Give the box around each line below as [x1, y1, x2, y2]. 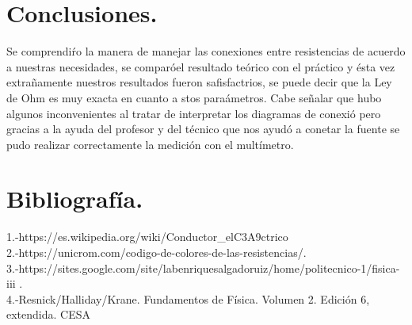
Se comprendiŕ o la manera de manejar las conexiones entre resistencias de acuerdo [6, 43, 406, 59]
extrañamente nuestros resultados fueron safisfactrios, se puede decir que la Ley [6, 74, 392, 90]
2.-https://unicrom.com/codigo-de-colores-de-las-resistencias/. [6, 244, 307, 260]
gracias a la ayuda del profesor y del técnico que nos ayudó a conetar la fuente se [6, 120, 400, 137]
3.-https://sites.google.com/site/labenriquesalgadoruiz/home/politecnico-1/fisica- [6, 259, 400, 276]
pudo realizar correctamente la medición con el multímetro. [6, 136, 294, 152]
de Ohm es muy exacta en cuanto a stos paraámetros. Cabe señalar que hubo [6, 89, 382, 105]
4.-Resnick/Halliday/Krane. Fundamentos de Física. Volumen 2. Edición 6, [6, 290, 370, 307]
